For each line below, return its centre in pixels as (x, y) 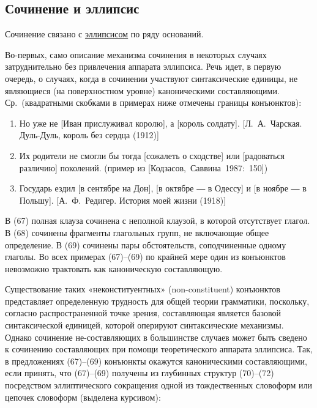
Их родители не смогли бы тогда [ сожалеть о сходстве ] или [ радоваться (152, 155)
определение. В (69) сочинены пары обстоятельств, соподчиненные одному (146, 244)
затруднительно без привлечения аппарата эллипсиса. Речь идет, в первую (143, 66)
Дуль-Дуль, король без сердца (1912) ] (89, 135)
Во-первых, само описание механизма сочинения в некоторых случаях (136, 54)
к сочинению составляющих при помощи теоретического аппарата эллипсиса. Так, (159, 349)
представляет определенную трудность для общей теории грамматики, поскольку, (157, 301)
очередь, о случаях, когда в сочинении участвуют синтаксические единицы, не (151, 78)
